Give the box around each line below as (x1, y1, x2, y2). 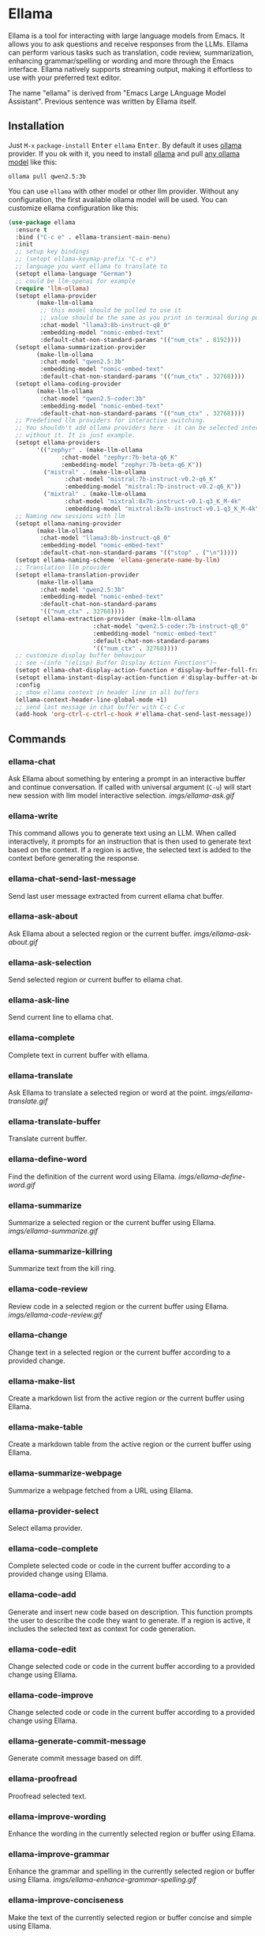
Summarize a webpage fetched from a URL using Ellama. (8, 1486, 193, 1495)
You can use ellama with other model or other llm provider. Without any (8, 186, 239, 196)
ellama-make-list (8, 1375, 76, 1386)
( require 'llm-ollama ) (15, 284, 90, 292)
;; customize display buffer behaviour (15, 652, 147, 660)
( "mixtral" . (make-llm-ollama (43, 491, 147, 498)
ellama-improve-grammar (8, 1848, 110, 1859)
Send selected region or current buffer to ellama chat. (8, 975, 183, 984)
